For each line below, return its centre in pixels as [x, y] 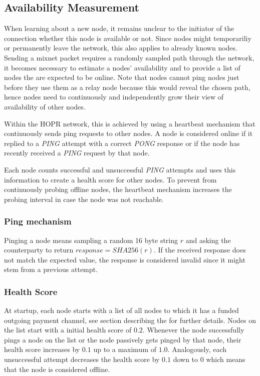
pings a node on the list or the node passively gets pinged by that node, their [123, 339]
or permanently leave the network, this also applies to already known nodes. [121, 48]
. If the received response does [200, 250]
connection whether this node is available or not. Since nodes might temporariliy [128, 38]
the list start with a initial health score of [68, 330]
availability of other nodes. [45, 106]
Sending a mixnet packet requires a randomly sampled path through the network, [129, 57]
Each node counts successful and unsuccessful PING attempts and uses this [120, 169]
